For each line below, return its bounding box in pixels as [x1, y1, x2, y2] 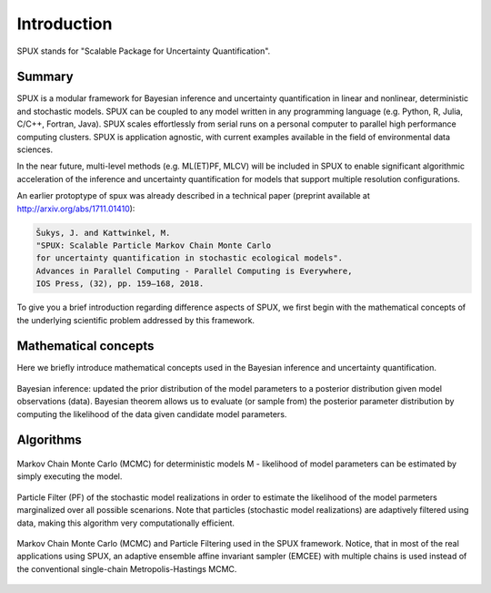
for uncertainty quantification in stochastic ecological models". [35, 253, 344, 263]
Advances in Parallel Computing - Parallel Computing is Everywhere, [35, 265, 353, 276]
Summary [16, 69, 74, 85]
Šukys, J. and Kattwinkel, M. [35, 228, 171, 238]
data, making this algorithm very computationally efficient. [16, 517, 235, 528]
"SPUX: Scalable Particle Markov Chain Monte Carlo [35, 240, 272, 250]
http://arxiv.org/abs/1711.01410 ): [16, 203, 135, 214]
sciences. [16, 144, 54, 155]
